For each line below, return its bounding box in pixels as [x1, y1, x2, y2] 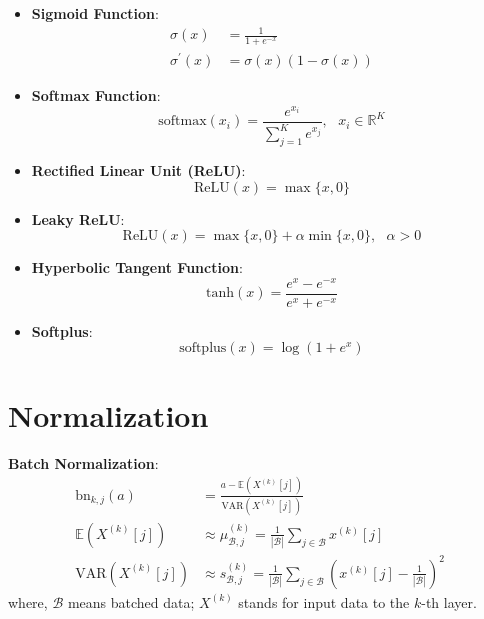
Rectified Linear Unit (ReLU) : [31, 159, 246, 180]
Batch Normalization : [8, 452, 159, 473]
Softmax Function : [31, 85, 161, 106]
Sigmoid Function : [31, 3, 159, 23]
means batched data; [67, 591, 195, 612]
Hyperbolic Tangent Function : [31, 257, 243, 278]
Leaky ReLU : [31, 208, 125, 229]
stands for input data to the [238, 591, 410, 612]
